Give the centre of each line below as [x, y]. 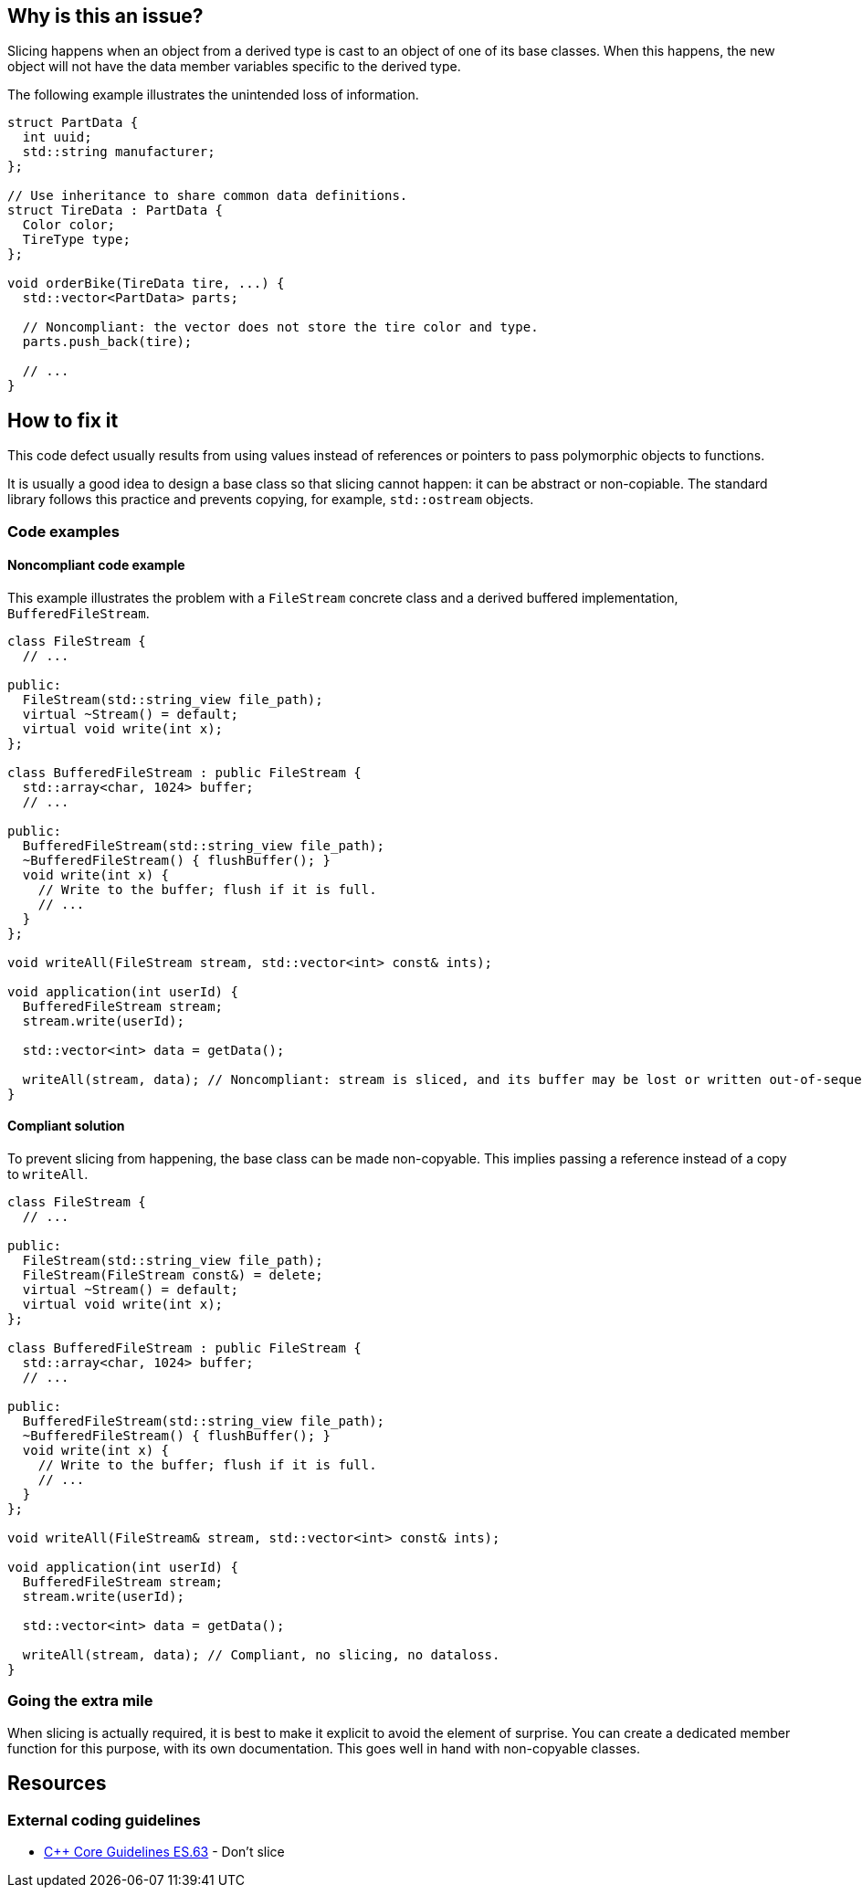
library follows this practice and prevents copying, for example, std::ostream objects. [271, 500]
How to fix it [63, 420]
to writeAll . [48, 1174]
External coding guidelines [104, 1820]
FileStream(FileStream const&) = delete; [173, 1275]
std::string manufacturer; [119, 152]
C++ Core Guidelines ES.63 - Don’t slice [164, 1852]
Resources [57, 1784]
